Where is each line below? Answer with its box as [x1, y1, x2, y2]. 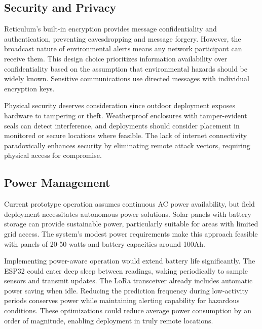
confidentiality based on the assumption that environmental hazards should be [4, 63, 248, 74]
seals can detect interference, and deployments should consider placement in [4, 120, 240, 130]
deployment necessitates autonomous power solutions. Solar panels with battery [4, 208, 251, 219]
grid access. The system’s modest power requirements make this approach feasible [4, 228, 258, 239]
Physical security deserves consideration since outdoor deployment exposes [4, 100, 235, 111]
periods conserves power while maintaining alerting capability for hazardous [4, 295, 240, 306]
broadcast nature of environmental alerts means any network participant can [4, 43, 242, 54]
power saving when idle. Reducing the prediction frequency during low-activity [4, 285, 248, 295]
